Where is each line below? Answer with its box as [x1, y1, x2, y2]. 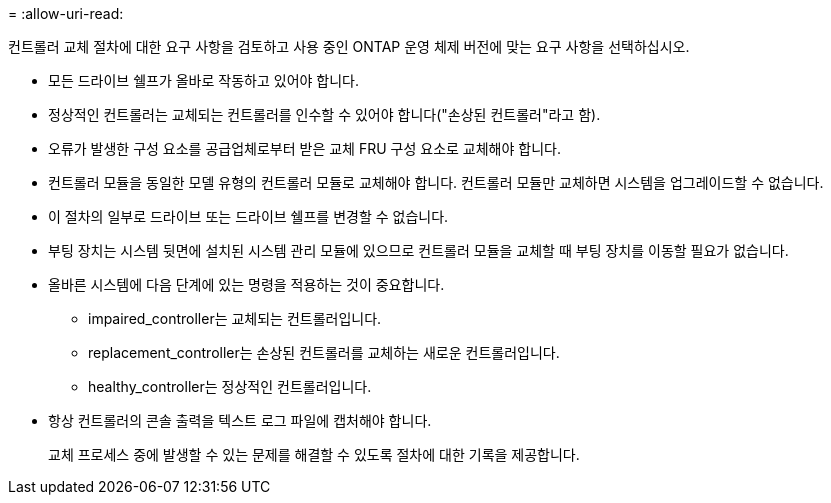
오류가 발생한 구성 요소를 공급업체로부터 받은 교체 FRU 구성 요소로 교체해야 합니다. [48, 140, 561, 157]
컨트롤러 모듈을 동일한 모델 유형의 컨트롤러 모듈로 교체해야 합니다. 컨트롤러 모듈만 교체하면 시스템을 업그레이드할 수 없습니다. [48, 174, 824, 191]
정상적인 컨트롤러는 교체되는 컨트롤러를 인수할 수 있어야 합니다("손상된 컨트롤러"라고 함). [48, 106, 601, 123]
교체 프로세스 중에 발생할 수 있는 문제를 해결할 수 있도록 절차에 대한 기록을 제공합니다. [48, 446, 580, 463]
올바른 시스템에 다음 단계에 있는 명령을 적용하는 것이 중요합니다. [48, 276, 445, 293]
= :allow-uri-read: [8, 5, 124, 22]
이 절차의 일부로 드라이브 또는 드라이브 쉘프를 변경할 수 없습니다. [48, 208, 449, 225]
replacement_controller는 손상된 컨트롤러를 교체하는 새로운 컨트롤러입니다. [88, 344, 560, 361]
